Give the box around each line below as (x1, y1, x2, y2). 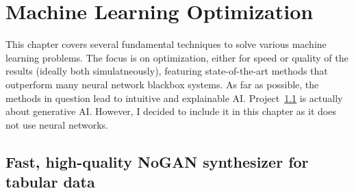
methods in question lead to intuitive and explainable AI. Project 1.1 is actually (5, 90, 343, 105)
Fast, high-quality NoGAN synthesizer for (5, 151, 309, 172)
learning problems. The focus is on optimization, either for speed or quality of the (5, 50, 349, 64)
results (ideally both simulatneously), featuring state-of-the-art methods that (5, 64, 328, 78)
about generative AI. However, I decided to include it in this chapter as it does (5, 104, 336, 118)
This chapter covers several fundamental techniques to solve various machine (5, 37, 327, 51)
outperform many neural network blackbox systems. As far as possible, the (5, 77, 319, 91)
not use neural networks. (5, 117, 108, 131)
